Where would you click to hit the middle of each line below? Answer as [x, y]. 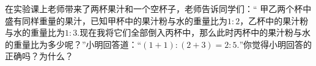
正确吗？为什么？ [39, 56]
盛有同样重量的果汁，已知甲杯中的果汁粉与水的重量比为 [116, 20]
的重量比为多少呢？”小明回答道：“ [73, 44]
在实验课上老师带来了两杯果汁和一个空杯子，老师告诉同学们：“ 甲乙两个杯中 [158, 8]
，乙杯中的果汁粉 [274, 20]
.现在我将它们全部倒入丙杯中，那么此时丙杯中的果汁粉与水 [194, 32]
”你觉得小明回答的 [276, 44]
